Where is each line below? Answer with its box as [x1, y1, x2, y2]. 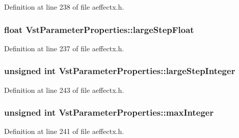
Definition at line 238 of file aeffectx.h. [4, 2, 124, 12]
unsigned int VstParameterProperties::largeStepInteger [4, 64, 235, 77]
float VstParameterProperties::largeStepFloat [4, 23, 194, 36]
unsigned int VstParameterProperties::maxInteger [4, 106, 214, 119]
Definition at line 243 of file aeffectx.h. [4, 84, 124, 95]
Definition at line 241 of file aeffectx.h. [4, 126, 124, 136]
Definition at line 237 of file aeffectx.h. [4, 43, 124, 53]
